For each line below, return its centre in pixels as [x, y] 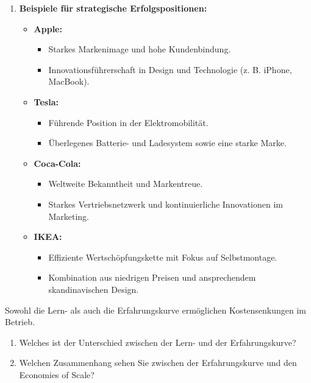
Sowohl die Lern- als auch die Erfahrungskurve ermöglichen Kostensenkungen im [156, 310]
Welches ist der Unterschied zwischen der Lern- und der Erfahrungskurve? [158, 342]
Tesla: [46, 101]
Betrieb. [20, 322]
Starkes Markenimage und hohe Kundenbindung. [140, 49]
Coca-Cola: [57, 163]
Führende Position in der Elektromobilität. [128, 122]
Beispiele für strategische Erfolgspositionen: [113, 8]
